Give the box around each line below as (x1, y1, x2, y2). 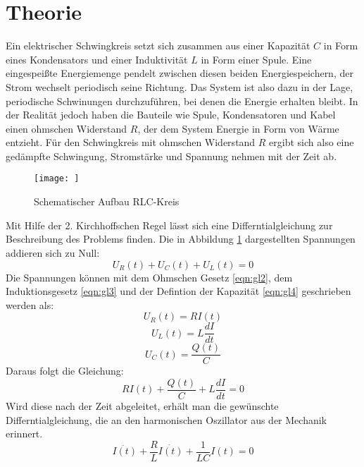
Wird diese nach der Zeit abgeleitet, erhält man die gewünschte (6, 399, 279, 413)
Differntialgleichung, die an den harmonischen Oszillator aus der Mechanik (6, 412, 327, 427)
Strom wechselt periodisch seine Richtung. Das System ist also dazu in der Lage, (6, 79, 353, 94)
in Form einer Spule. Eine (201, 51, 312, 66)
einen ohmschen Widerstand (6, 121, 127, 135)
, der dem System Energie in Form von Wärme (137, 121, 339, 135)
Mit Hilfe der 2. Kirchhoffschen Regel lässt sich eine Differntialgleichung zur (6, 217, 333, 232)
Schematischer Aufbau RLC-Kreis (34, 194, 180, 209)
